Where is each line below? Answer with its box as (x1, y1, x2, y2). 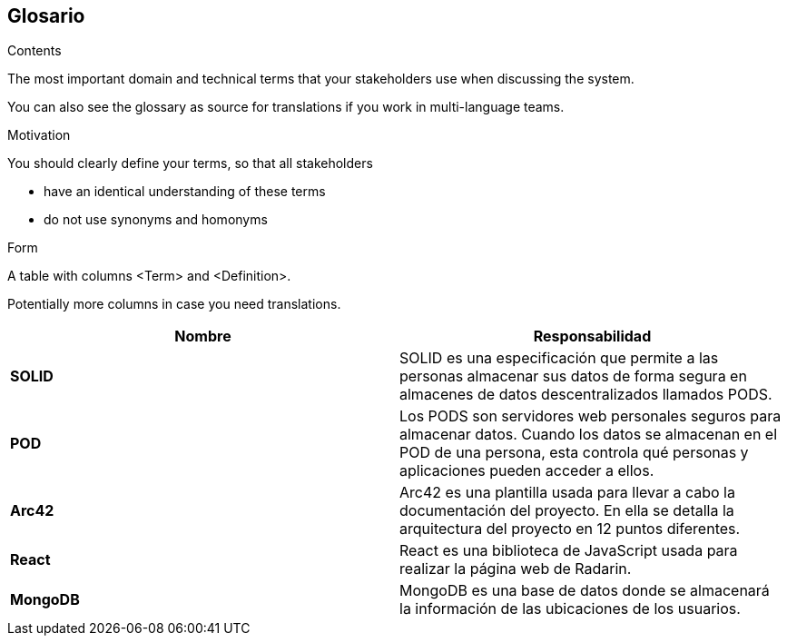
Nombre (174, 327, 231, 346)
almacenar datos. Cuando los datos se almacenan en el (399, 425, 778, 444)
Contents (7, 43, 62, 59)
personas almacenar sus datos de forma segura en (399, 367, 747, 386)
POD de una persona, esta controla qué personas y (399, 443, 749, 462)
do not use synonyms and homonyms (44, 212, 268, 228)
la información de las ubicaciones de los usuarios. (399, 599, 741, 618)
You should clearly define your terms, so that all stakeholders (7, 155, 373, 172)
